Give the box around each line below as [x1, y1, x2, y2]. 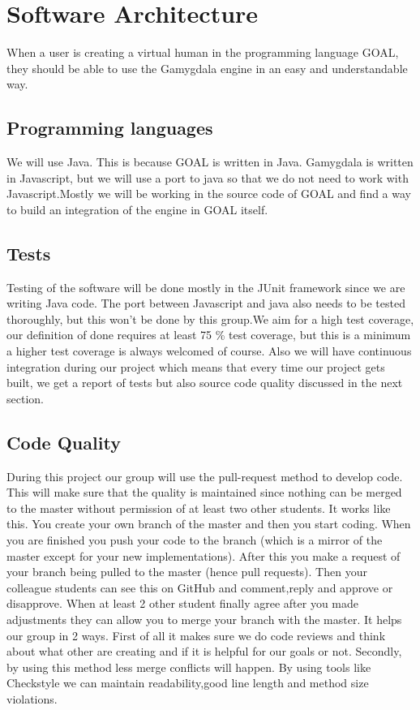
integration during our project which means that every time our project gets [6, 358, 385, 375]
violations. [6, 690, 58, 707]
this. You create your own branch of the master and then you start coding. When [6, 515, 411, 532]
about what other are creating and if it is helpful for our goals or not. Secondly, [6, 643, 402, 660]
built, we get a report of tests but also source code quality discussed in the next [6, 374, 403, 391]
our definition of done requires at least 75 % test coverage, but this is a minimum [6, 326, 411, 343]
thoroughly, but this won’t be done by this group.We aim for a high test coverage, [6, 310, 414, 327]
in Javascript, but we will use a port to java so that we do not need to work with [6, 169, 409, 186]
